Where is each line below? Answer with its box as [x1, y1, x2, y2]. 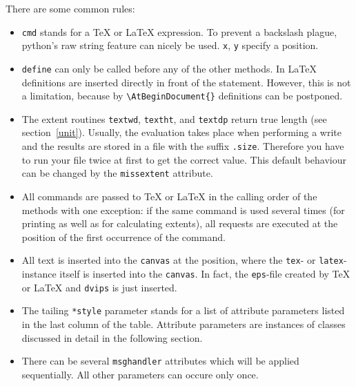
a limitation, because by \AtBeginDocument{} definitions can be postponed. [21, 88, 343, 103]
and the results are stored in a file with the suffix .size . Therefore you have [21, 139, 344, 153]
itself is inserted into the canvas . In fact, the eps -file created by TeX [59, 267, 350, 280]
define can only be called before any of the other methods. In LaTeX [21, 61, 317, 75]
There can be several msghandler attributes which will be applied [21, 354, 299, 368]
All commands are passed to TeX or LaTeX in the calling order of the [21, 189, 317, 203]
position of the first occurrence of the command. [21, 229, 226, 244]
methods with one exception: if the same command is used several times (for [21, 202, 345, 217]
